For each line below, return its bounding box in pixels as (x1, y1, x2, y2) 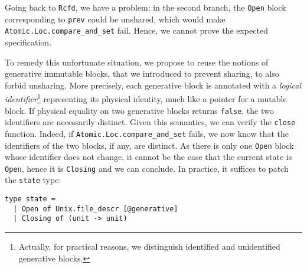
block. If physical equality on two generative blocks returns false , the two (5, 104, 274, 116)
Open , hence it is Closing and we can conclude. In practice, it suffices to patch (5, 162, 289, 174)
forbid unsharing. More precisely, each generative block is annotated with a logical (5, 79, 302, 91)
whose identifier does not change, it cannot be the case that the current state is (5, 151, 292, 163)
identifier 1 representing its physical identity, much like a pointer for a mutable (5, 91, 287, 104)
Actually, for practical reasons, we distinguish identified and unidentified (18, 240, 280, 253)
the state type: (5, 174, 61, 186)
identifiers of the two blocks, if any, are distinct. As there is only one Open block (5, 139, 294, 151)
